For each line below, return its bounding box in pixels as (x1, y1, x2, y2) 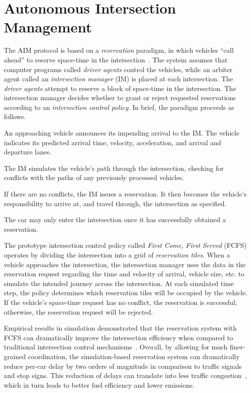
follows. (4, 111, 26, 121)
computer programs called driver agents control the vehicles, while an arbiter (4, 64, 233, 74)
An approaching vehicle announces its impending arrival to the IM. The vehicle (4, 128, 239, 138)
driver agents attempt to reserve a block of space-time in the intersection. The (4, 83, 236, 93)
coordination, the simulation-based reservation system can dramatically (28, 351, 240, 361)
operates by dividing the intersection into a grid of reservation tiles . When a (4, 250, 230, 259)
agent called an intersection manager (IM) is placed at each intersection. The (4, 74, 233, 84)
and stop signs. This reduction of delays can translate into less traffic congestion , (4, 370, 247, 380)
